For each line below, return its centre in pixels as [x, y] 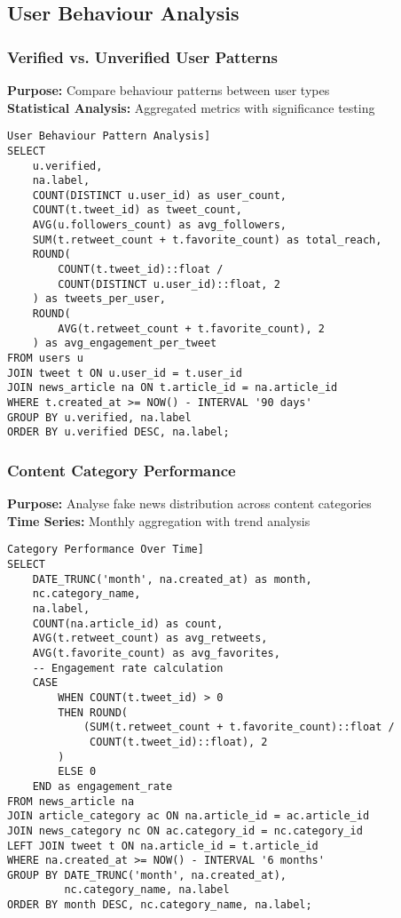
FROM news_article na [71, 801]
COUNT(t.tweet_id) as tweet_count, [137, 210]
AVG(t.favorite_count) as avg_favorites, [156, 653]
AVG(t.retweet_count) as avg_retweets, [150, 639]
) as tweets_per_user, [99, 299]
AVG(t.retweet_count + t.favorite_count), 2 [191, 328]
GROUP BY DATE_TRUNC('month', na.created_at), [147, 875]
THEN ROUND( [93, 712]
